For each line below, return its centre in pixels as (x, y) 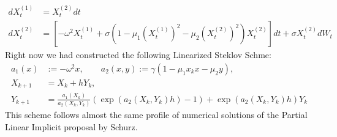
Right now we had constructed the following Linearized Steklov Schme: (138, 55)
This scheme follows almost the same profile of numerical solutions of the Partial (156, 115)
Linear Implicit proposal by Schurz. (71, 126)
